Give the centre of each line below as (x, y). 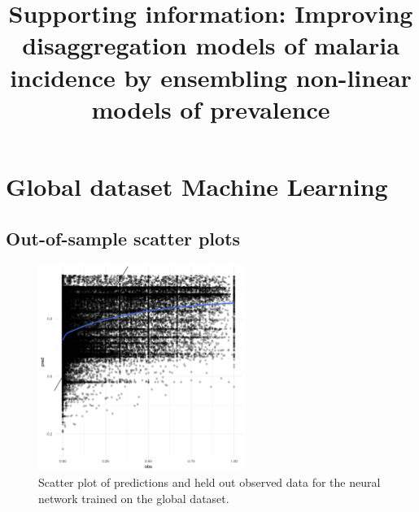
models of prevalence (211, 108)
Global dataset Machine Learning (197, 186)
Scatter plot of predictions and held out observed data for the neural (209, 482)
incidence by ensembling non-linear (211, 77)
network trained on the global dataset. (134, 498)
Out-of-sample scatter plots (123, 238)
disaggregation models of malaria (211, 45)
